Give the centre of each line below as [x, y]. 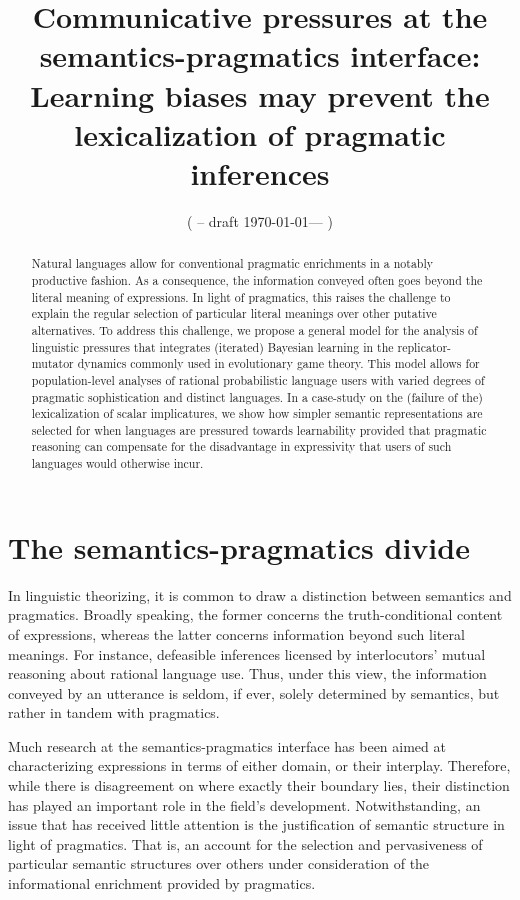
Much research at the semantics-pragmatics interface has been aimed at [227, 745]
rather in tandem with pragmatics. [114, 712]
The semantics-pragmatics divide [239, 546]
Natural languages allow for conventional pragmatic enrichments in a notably [232, 263]
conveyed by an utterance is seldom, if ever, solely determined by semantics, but [254, 692]
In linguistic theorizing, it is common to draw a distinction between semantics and [260, 594]
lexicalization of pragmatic [260, 133]
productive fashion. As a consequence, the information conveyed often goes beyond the [257, 279]
